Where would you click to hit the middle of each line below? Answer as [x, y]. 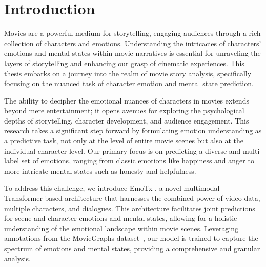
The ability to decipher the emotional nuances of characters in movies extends [127, 100]
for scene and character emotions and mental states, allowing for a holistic [121, 218]
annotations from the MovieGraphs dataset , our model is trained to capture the [131, 238]
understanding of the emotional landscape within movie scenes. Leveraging [121, 228]
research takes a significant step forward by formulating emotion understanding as [133, 130]
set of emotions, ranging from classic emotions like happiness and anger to [138, 161]
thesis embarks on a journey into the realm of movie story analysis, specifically [128, 73]
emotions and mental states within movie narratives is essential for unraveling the [132, 53]
